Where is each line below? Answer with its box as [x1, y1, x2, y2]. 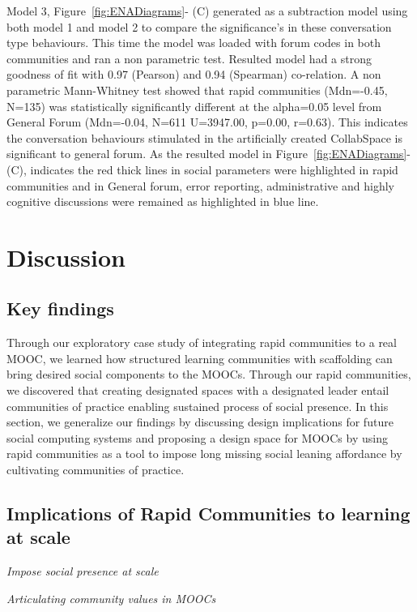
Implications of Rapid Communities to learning [6, 501, 411, 526]
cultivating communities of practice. [6, 461, 185, 478]
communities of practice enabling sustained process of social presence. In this [6, 397, 389, 414]
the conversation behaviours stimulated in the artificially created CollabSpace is [6, 129, 402, 146]
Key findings [6, 296, 114, 321]
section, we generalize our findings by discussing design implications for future [6, 413, 394, 430]
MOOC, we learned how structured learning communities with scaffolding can [6, 349, 393, 366]
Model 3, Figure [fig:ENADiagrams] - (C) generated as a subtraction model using [6, 2, 408, 19]
